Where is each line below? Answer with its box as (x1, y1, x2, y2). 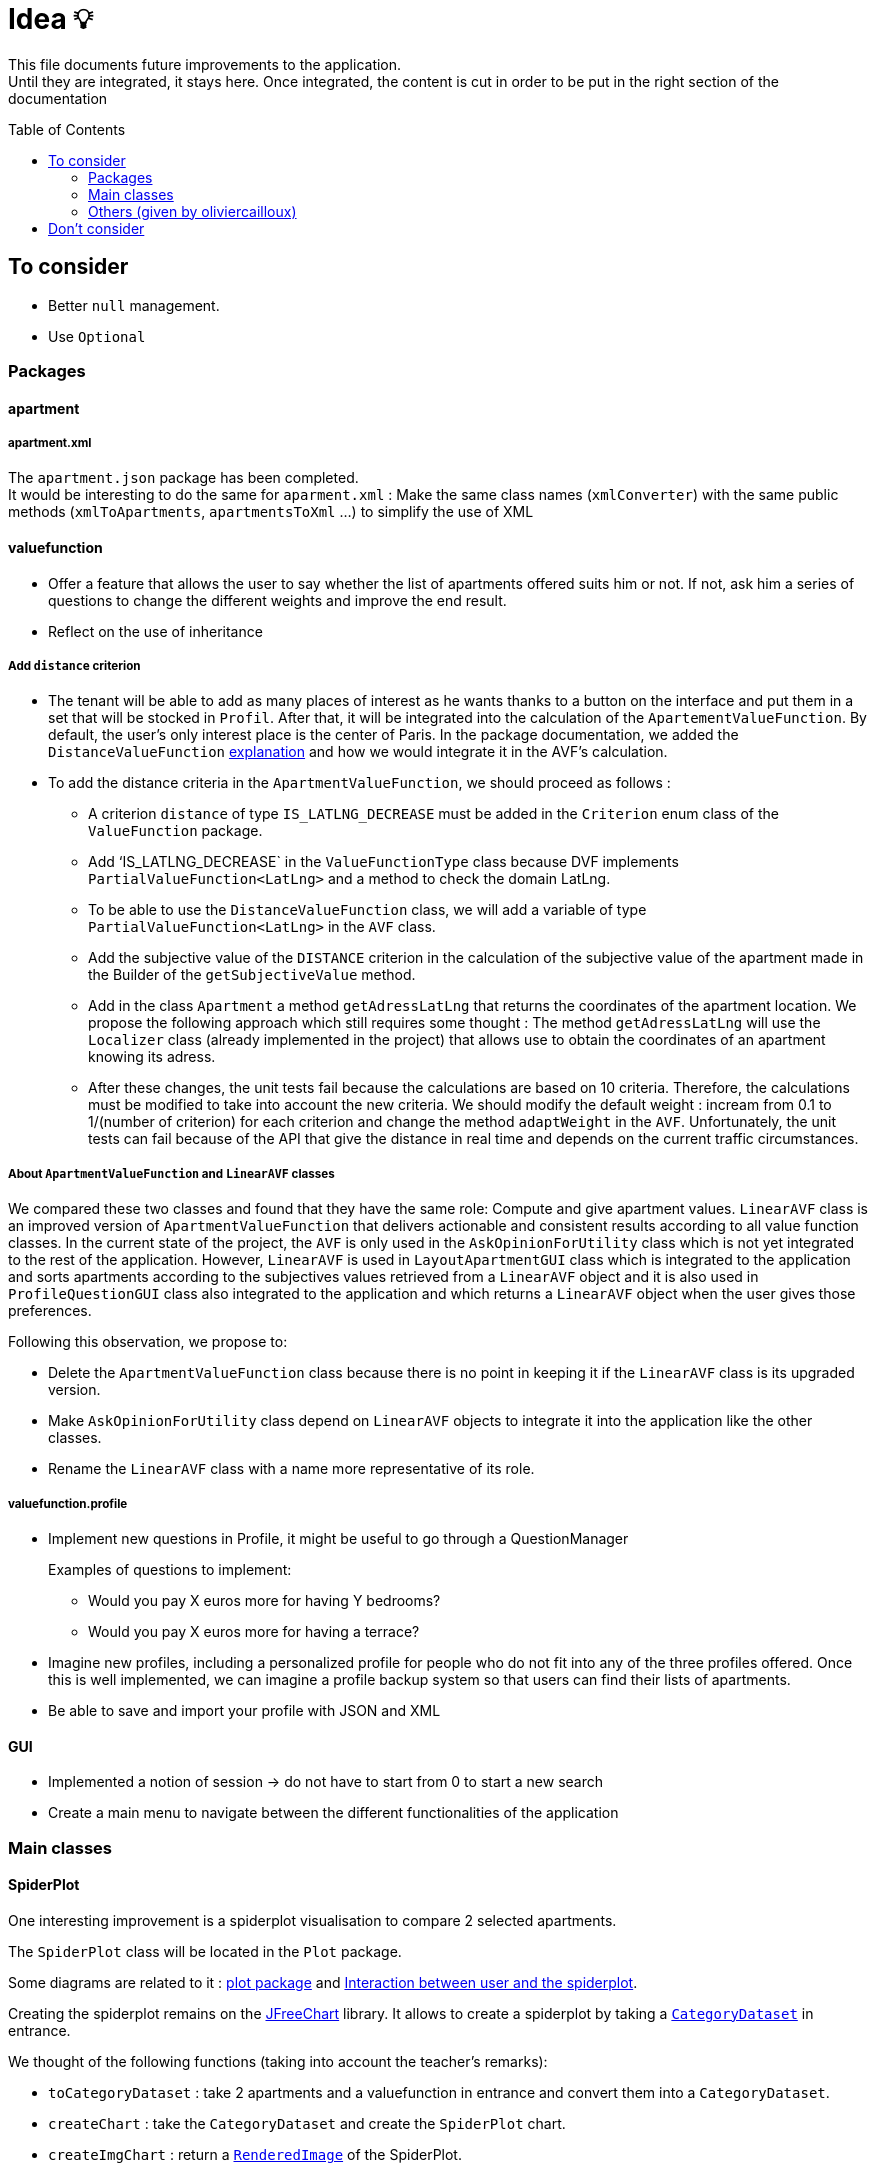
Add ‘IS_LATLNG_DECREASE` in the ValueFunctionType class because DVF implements (88, 853, 679, 871)
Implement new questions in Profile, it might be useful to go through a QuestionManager (48, 1529, 629, 1547)
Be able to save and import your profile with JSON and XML (48, 1701, 441, 1719)
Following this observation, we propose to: (8, 1333, 288, 1351)
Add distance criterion (8, 658, 141, 673)
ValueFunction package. (88, 822, 263, 840)
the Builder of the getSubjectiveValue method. (88, 966, 416, 984)
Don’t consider (48, 219, 145, 237)
